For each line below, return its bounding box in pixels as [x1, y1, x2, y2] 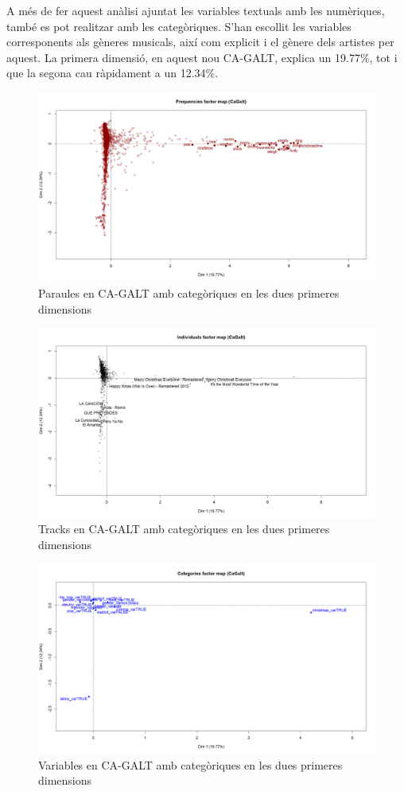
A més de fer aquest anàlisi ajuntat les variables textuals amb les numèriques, [6, 2, 385, 18]
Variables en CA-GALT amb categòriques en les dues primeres [38, 756, 343, 773]
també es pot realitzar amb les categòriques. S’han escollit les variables [6, 18, 352, 34]
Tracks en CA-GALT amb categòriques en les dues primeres [38, 520, 330, 537]
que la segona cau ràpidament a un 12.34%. [6, 64, 219, 81]
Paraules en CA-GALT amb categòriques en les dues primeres [38, 285, 340, 302]
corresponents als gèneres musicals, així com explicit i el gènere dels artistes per [6, 33, 394, 50]
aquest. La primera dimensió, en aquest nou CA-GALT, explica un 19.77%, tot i [6, 49, 398, 65]
